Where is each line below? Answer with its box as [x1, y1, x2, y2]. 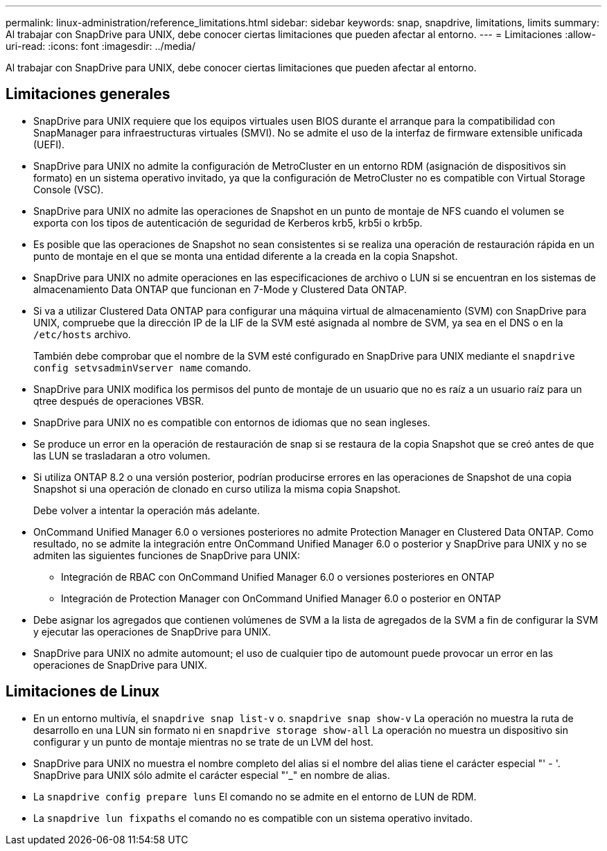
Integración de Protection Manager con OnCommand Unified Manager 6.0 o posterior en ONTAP [61, 592, 501, 604]
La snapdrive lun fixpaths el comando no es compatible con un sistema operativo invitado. [33, 811, 473, 824]
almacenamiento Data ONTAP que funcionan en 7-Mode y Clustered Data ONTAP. [33, 283, 407, 295]
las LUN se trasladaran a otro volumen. [33, 449, 211, 462]
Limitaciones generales [6, 85, 170, 103]
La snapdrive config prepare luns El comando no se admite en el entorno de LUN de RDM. [33, 790, 477, 802]
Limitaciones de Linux [6, 683, 160, 701]
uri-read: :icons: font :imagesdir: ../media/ [6, 40, 195, 52]
